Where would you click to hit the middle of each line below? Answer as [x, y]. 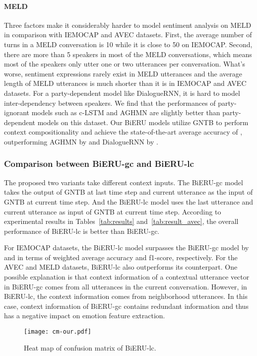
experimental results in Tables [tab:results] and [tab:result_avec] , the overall [121, 221]
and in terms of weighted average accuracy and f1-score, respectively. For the [121, 257]
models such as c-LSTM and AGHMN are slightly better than [126, 112]
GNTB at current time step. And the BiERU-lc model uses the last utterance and [129, 201]
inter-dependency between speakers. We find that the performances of [110, 103]
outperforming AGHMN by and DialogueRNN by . [81, 141]
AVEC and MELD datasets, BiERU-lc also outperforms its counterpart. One [121, 267]
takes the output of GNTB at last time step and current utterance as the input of [128, 192]
